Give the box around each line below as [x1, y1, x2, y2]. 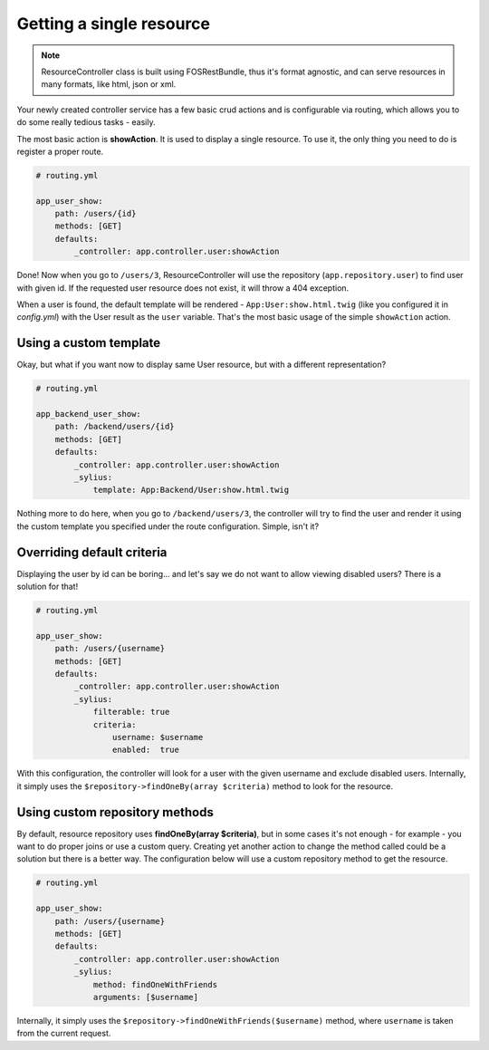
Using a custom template [16, 335, 161, 351]
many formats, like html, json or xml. [41, 79, 177, 90]
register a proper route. [16, 146, 104, 157]
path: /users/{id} [54, 208, 137, 219]
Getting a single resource [16, 14, 210, 34]
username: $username [111, 732, 204, 742]
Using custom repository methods [16, 804, 215, 820]
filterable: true [92, 707, 170, 718]
